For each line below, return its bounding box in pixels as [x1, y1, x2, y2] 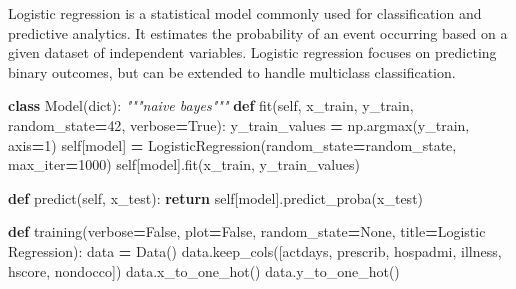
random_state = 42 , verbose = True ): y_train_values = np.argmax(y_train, [8, 114, 470, 135]
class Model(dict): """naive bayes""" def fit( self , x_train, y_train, [8, 95, 414, 116]
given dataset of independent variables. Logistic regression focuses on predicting [8, 42, 497, 63]
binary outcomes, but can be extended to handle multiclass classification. [8, 61, 456, 82]
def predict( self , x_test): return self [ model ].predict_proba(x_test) [8, 187, 424, 208]
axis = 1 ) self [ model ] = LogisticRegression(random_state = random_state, [8, 134, 457, 155]
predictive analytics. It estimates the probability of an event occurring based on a [8, 22, 508, 43]
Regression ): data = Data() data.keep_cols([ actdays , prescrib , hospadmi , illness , [8, 240, 502, 261]
